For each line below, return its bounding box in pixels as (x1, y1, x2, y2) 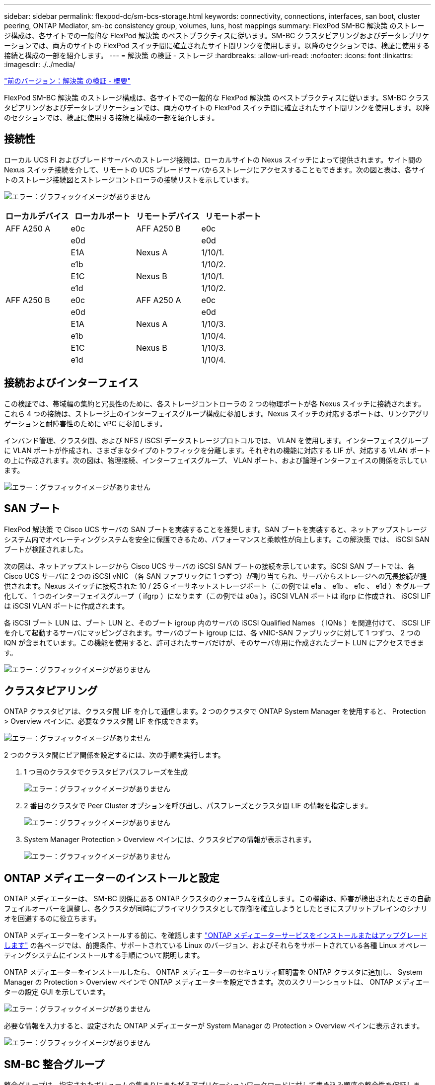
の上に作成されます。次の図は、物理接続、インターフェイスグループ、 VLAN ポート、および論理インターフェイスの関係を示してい (4, 456, 427, 465)
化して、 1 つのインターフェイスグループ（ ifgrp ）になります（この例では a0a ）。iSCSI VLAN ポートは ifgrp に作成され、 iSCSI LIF (4, 591, 431, 600)
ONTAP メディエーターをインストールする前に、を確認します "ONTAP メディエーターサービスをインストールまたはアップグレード (4, 931, 428, 940)
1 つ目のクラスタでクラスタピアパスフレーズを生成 (24, 768, 188, 776)
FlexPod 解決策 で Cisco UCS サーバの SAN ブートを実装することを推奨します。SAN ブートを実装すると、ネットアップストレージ (4, 525, 427, 534)
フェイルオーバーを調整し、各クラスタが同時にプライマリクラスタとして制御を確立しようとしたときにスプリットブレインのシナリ (4, 904, 428, 913)
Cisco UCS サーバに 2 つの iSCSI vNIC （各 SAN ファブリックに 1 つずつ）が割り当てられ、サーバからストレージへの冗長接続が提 (4, 571, 427, 580)
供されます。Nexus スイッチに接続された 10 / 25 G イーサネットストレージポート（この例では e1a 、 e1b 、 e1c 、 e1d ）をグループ (4, 581, 430, 590)
